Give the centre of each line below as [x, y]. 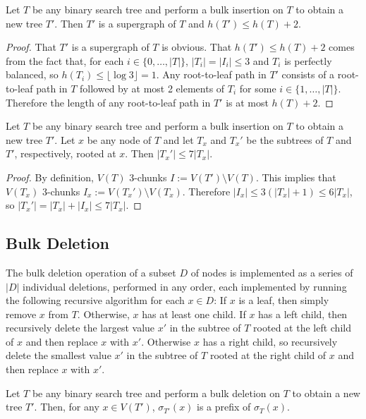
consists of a [308, 74]
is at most [247, 102]
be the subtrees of [285, 139]
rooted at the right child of [268, 355]
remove [21, 314]
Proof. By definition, [50, 177]
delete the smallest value [59, 355]
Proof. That [31, 47]
